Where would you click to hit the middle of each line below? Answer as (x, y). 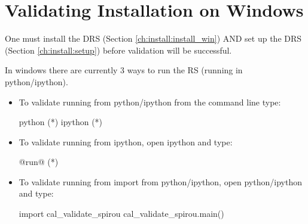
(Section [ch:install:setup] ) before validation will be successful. (118, 50)
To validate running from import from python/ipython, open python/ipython (160, 181)
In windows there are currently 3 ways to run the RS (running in (124, 70)
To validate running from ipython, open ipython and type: (126, 141)
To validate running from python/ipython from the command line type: (150, 102)
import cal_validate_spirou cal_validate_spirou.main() (121, 214)
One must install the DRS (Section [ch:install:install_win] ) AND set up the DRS (153, 38)
